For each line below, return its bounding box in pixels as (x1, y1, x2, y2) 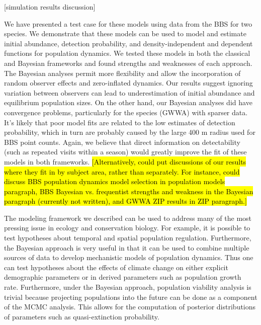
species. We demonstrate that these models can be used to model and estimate (4, 28, 246, 39)
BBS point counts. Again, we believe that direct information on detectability (4, 136, 240, 147)
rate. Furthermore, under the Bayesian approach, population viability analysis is (4, 282, 251, 292)
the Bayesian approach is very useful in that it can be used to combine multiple (4, 242, 249, 253)
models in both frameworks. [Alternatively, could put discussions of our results (4, 156, 246, 167)
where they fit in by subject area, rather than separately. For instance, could (4, 166, 240, 177)
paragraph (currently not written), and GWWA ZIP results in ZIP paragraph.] (4, 196, 247, 206)
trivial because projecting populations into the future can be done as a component (4, 291, 257, 302)
